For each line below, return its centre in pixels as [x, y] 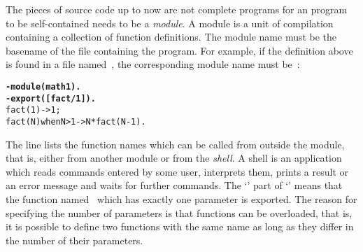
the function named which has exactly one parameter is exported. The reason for [181, 198]
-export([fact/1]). [51, 98]
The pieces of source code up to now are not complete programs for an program [177, 9]
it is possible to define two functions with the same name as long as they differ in [180, 226]
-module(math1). [43, 86]
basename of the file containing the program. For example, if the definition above [179, 50]
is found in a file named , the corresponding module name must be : [153, 64]
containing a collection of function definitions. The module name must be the [171, 37]
